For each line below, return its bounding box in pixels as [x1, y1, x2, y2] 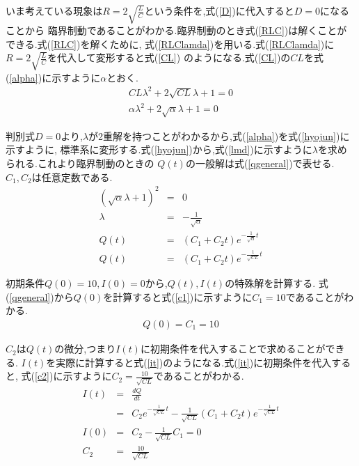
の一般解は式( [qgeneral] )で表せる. [185, 156, 335, 171]
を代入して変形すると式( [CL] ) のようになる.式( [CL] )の [47, 50, 291, 65]
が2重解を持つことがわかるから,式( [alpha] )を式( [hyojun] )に [88, 128, 350, 143]
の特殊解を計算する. [225, 276, 316, 290]
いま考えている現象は [6, 3, 103, 17]
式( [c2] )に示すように [21, 368, 112, 383]
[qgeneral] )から [9, 289, 74, 304]
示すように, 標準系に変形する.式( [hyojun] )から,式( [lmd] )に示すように [6, 142, 312, 157]
